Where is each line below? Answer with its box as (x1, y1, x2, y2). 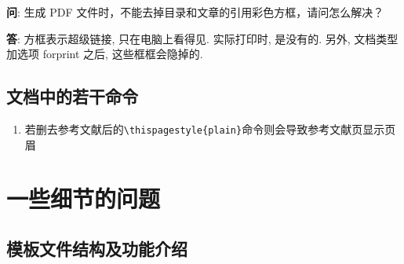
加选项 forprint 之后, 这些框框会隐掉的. (6, 46, 203, 62)
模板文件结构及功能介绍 (6, 236, 187, 260)
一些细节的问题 (6, 182, 161, 214)
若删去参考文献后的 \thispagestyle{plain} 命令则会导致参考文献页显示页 (24, 120, 396, 137)
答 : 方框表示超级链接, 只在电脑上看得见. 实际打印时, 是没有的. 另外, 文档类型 (6, 30, 399, 46)
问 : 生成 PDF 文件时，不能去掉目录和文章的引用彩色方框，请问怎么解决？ (6, 4, 384, 20)
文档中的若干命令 (6, 84, 138, 108)
